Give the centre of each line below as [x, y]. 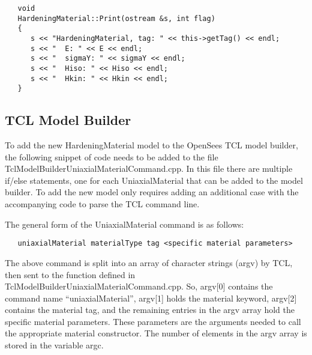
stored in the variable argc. [54, 345]
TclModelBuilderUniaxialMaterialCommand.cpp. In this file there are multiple [149, 168]
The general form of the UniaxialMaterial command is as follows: [124, 224]
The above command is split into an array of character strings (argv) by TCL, [149, 262]
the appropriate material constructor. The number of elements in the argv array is [156, 333]
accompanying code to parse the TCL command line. [102, 204]
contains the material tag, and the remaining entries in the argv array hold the [150, 310]
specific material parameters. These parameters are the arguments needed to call [153, 321]
